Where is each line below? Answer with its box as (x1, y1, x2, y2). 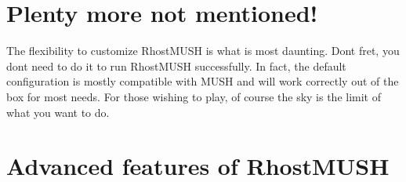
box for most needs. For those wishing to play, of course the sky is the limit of (6, 88, 382, 104)
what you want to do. (6, 104, 110, 120)
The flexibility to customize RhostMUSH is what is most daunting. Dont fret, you (6, 42, 400, 59)
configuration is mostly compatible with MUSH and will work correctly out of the (6, 73, 399, 89)
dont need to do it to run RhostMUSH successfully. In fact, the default (6, 57, 346, 74)
